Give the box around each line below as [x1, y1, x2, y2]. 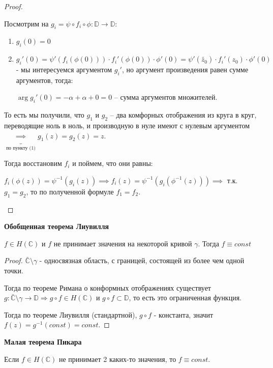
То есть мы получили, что [4, 109, 84, 120]
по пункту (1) [6, 146, 36, 151]
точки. [4, 265, 23, 276]
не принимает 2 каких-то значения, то [58, 353, 176, 364]
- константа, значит [154, 309, 214, 320]
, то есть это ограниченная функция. [129, 292, 241, 303]
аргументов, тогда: [16, 74, 73, 85]
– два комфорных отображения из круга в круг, [110, 109, 257, 120]
